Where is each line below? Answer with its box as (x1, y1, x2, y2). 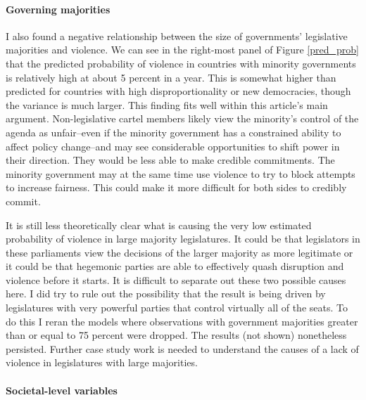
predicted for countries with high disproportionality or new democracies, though (6, 84, 351, 98)
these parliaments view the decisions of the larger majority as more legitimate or (6, 245, 353, 259)
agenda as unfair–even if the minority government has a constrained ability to (6, 124, 341, 139)
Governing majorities (6, 1, 111, 16)
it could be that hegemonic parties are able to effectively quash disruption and (6, 259, 344, 273)
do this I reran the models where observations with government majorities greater (6, 314, 358, 328)
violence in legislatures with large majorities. (6, 355, 198, 370)
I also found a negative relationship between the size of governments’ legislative (6, 28, 348, 43)
